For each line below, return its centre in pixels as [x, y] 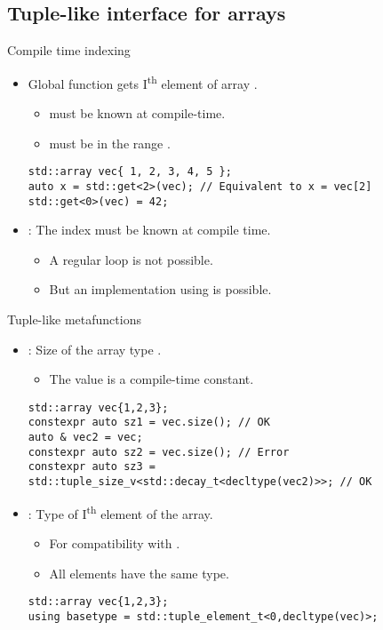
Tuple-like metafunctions [74, 319]
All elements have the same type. [139, 573]
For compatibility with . [115, 542]
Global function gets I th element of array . [143, 82]
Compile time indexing [69, 50]
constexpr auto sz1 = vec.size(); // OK [149, 423]
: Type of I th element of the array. [120, 512]
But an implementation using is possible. [160, 289]
